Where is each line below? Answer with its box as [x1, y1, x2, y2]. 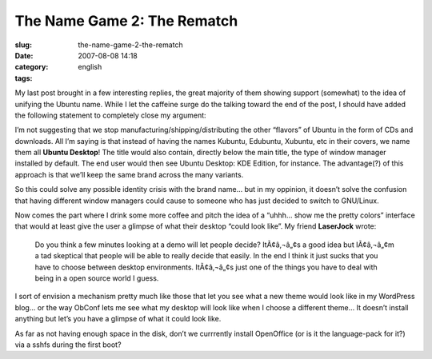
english [78, 62, 102, 72]
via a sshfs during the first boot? [14, 340, 122, 349]
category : [14, 62, 49, 72]
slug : [14, 40, 32, 50]
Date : [14, 50, 34, 60]
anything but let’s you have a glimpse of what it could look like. [14, 314, 222, 324]
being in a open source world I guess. [34, 273, 159, 283]
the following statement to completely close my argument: [14, 110, 207, 120]
